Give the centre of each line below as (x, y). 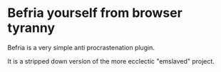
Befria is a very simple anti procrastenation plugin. (81, 47)
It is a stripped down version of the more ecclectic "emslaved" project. (111, 61)
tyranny (31, 28)
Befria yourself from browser (95, 13)
